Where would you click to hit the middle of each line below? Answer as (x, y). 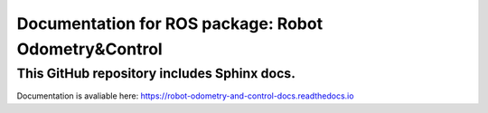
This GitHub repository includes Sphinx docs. (156, 73)
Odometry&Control (89, 49)
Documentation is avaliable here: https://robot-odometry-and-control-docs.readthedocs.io (185, 96)
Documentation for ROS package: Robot (170, 24)
